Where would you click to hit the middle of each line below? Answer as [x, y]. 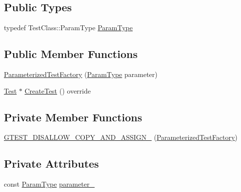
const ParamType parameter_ [49, 184]
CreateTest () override [58, 90]
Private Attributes [51, 163]
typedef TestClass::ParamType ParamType [68, 28]
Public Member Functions [71, 54]
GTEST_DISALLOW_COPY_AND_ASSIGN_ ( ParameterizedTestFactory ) [121, 137]
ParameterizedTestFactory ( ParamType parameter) [81, 74]
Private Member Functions [73, 117]
